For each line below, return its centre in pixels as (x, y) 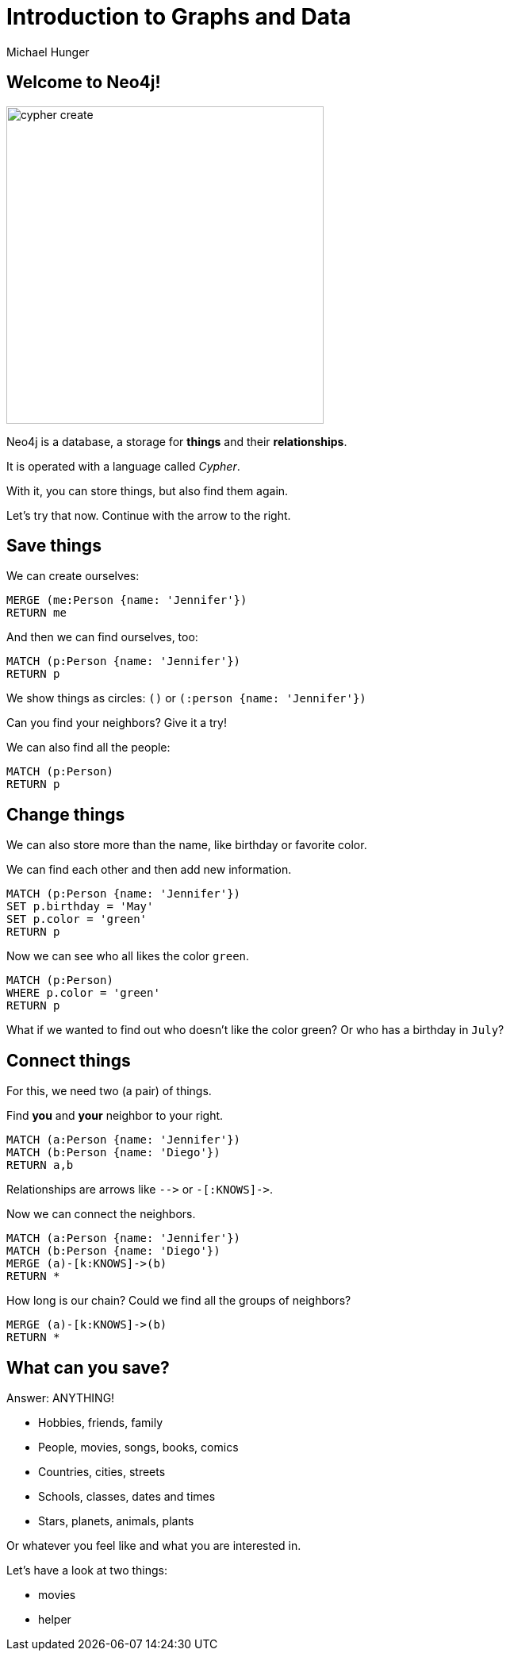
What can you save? (88, 1367)
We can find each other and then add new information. (149, 870)
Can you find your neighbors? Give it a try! (117, 723)
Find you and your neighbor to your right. (115, 1116)
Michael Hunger (48, 52)
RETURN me (36, 613)
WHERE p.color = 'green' (83, 993)
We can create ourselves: (73, 576)
